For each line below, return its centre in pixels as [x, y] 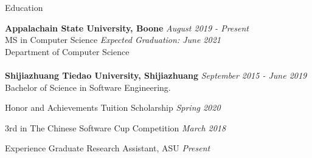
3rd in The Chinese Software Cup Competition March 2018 [116, 127]
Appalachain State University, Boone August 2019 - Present [127, 28]
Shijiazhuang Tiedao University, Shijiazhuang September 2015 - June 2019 [156, 75]
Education [24, 7]
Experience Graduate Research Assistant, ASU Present [108, 148]
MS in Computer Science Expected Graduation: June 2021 [113, 40]
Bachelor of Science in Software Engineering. [88, 87]
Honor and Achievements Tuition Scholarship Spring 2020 [113, 107]
